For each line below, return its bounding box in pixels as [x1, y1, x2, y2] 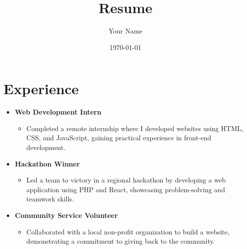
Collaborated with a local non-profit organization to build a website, [26, 226, 230, 236]
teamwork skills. [26, 194, 74, 204]
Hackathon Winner [15, 158, 80, 168]
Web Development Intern [15, 107, 102, 117]
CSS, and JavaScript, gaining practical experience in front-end [26, 133, 212, 143]
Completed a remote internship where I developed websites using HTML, [26, 123, 244, 133]
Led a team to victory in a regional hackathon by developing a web [26, 175, 226, 185]
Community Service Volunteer [15, 210, 118, 220]
